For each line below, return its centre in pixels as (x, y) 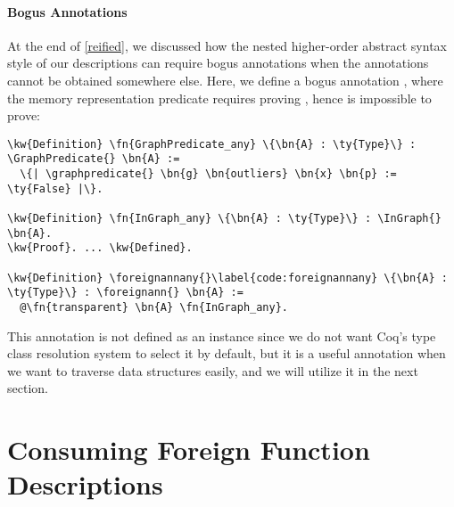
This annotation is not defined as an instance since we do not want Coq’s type (222, 335)
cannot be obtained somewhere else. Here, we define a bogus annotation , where (225, 80)
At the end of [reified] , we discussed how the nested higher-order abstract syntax (227, 45)
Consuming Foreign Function (189, 450)
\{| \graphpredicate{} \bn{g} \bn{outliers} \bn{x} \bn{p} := (208, 174)
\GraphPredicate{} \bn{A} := (94, 159)
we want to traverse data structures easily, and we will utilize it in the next (213, 370)
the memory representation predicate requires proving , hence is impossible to (219, 98)
